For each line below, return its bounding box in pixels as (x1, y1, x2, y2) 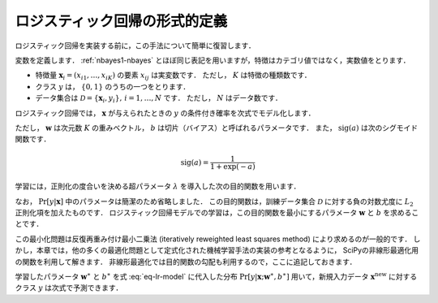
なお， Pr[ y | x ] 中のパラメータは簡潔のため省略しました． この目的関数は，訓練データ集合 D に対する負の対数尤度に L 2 (15, 196, 414, 208)
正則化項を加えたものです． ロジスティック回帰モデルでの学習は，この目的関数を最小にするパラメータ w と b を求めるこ (15, 208, 419, 218)
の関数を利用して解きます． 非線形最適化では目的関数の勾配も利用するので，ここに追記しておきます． (15, 257, 357, 266)
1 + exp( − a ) (209, 162, 255, 171)
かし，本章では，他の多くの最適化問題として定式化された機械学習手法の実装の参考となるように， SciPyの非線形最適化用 (15, 245, 419, 255)
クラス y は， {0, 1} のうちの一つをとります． (35, 81, 191, 91)
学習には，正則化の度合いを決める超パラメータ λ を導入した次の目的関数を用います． (15, 181, 301, 191)
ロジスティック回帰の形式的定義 (15, 12, 228, 30)
